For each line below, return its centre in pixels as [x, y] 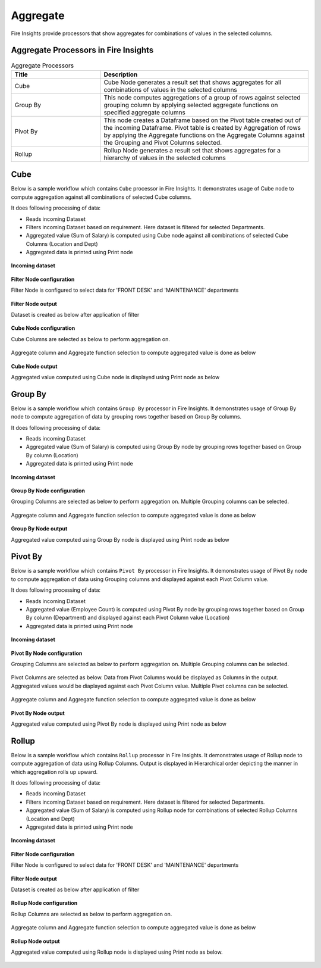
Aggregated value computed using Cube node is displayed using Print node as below [115, 377]
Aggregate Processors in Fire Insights [82, 50]
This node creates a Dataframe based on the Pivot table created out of [202, 120]
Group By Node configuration [48, 491]
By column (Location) [52, 455]
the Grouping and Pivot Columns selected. [163, 142]
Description [121, 74]
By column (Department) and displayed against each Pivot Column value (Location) [128, 618]
